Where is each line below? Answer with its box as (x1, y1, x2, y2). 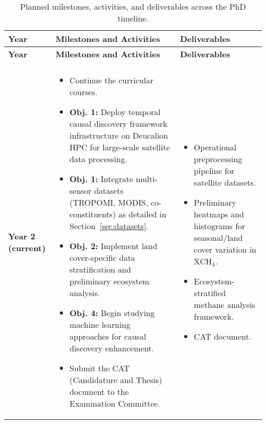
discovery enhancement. (70, 342, 154, 354)
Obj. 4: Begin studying (70, 307, 155, 319)
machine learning (70, 319, 130, 330)
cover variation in (194, 243, 256, 255)
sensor (70, 185, 92, 196)
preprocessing (194, 153, 242, 165)
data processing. (70, 153, 127, 165)
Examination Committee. (70, 397, 160, 409)
